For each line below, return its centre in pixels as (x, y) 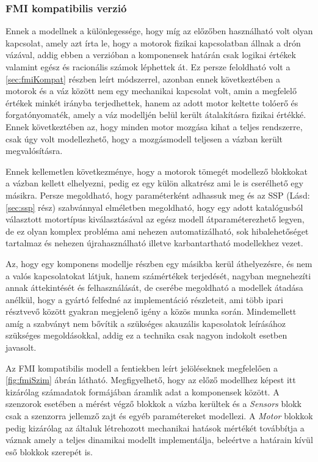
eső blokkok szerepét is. (49, 451)
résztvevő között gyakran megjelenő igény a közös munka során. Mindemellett (151, 311)
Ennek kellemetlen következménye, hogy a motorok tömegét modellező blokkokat (157, 171)
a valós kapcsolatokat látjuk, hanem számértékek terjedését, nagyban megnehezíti (158, 275)
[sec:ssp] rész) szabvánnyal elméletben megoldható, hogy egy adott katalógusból (154, 207)
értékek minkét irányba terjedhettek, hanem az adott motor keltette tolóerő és (152, 102)
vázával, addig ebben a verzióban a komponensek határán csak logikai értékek (151, 55)
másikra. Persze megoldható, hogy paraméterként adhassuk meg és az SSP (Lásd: (158, 195)
